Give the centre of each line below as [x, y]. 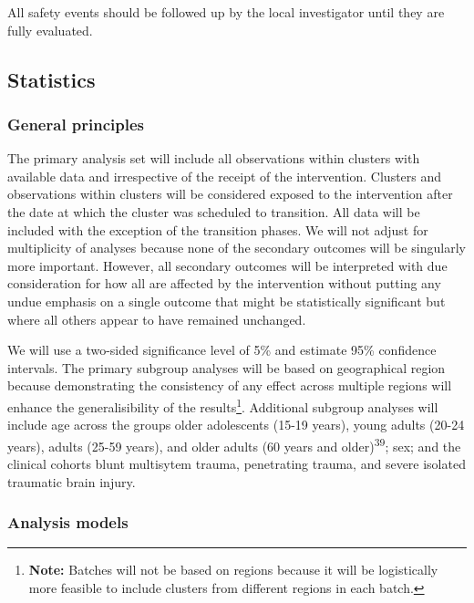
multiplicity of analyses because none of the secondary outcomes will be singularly [237, 248]
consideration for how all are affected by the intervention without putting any [224, 283]
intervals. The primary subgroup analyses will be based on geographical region [227, 367]
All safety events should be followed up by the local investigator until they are [226, 12]
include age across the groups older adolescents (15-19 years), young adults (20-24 [236, 425]
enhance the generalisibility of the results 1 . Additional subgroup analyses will [223, 405]
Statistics [52, 79]
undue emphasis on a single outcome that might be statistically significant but [227, 301]
